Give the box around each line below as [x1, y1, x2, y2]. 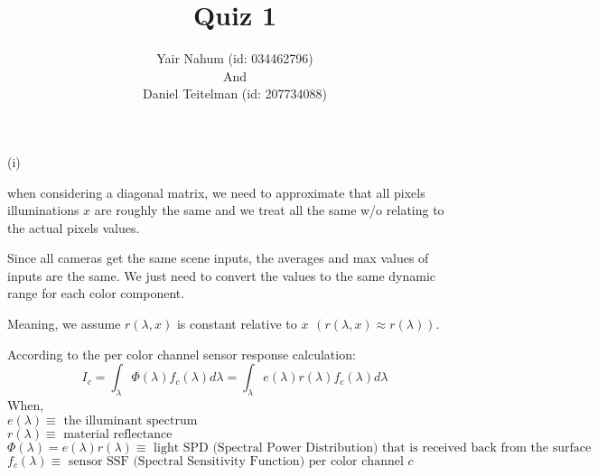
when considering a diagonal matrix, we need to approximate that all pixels [7, 182, 425, 201]
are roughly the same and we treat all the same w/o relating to [94, 201, 444, 219]
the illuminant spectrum [63, 414, 198, 427]
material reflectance [63, 427, 173, 441]
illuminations [7, 201, 79, 219]
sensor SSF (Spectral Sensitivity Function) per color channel [68, 454, 404, 468]
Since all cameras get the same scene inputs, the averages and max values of [7, 248, 429, 267]
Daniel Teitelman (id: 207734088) [143, 84, 327, 103]
